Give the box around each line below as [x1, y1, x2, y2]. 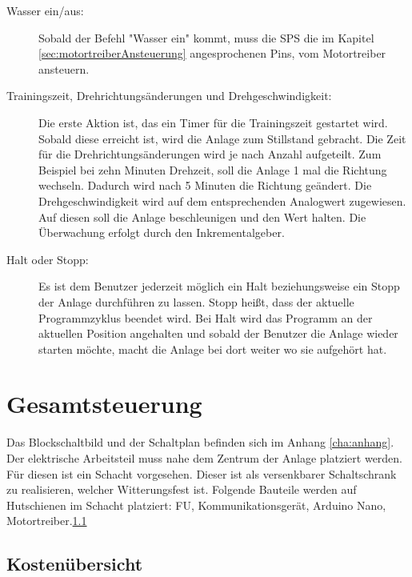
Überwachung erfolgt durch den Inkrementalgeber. [38, 224, 285, 241]
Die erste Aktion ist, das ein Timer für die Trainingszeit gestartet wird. [38, 114, 388, 130]
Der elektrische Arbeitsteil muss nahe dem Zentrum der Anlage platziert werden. [6, 450, 403, 466]
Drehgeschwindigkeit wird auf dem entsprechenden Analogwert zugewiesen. [38, 192, 406, 209]
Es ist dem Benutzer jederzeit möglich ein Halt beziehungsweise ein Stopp [38, 278, 400, 295]
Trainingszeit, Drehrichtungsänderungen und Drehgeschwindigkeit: [6, 87, 332, 104]
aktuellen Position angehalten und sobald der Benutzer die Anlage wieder [38, 325, 398, 342]
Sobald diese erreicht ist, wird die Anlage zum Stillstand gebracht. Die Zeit [38, 130, 406, 146]
